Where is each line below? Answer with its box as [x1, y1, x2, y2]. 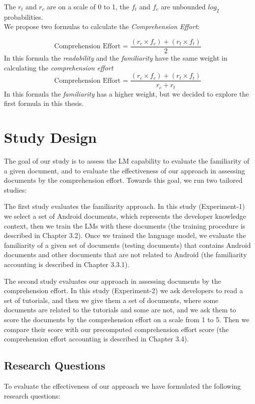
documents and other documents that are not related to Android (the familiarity [4, 249, 247, 260]
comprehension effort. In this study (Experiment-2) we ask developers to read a [4, 285, 243, 296]
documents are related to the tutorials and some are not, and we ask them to [4, 304, 236, 315]
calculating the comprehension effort [4, 62, 113, 72]
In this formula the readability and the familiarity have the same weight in [4, 53, 227, 63]
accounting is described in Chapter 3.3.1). [4, 259, 130, 269]
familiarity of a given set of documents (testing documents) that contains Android [4, 239, 251, 250]
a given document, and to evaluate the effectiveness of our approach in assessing [4, 165, 245, 175]
